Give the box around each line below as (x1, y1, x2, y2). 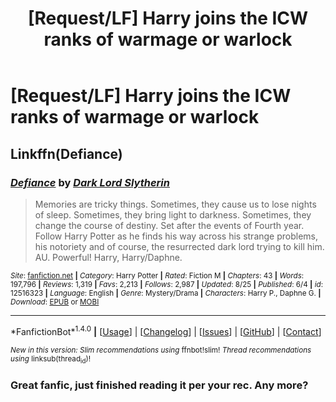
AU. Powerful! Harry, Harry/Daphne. (34, 251, 183, 263)
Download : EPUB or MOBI (10, 297, 100, 307)
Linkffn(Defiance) (10, 145, 123, 162)
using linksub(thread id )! (10, 353, 91, 365)
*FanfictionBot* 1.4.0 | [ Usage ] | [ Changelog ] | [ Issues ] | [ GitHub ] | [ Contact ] (10, 323, 322, 337)
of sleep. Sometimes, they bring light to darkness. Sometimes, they (34, 208, 312, 221)
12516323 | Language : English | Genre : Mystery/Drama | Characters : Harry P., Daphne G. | (10, 288, 322, 298)
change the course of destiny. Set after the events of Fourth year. (34, 219, 305, 231)
